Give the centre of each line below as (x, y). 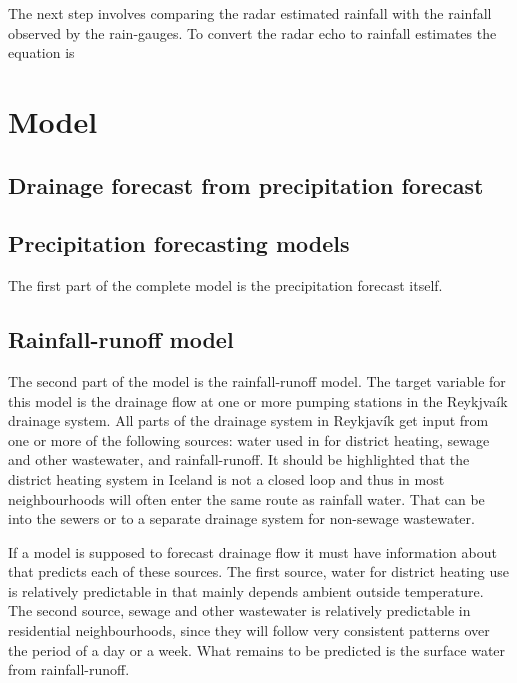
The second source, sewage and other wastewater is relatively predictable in (239, 610)
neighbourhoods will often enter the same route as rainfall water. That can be (246, 498)
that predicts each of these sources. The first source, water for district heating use (258, 571)
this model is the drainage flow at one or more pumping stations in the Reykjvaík (258, 400)
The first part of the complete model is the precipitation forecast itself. (225, 285)
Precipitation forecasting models (179, 243)
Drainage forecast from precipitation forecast (246, 184)
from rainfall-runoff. (69, 669)
